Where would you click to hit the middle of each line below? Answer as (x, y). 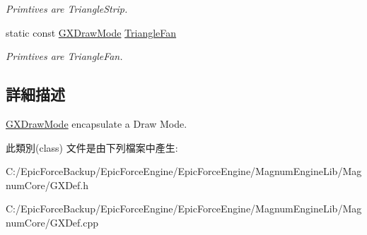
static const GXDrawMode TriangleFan (91, 32)
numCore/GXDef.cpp (52, 222)
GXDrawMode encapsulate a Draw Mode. (97, 123)
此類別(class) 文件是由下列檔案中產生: (92, 147)
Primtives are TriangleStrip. (67, 8)
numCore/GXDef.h (47, 185)
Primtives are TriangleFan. (64, 56)
